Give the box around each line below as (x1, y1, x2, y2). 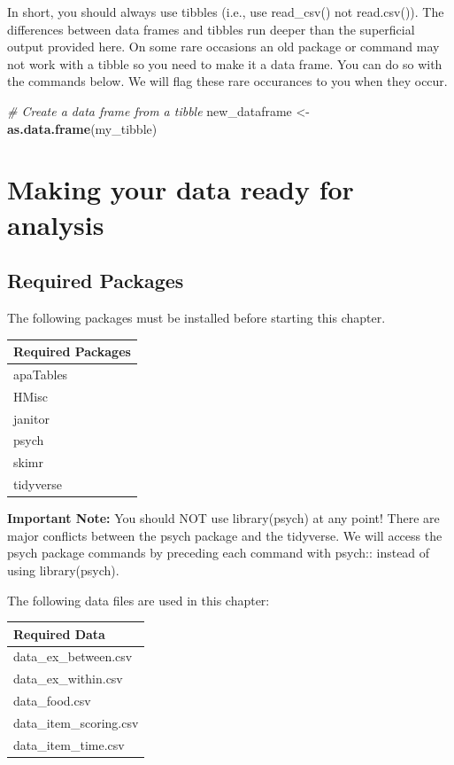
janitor (13, 409, 50, 427)
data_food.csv (13, 691, 91, 710)
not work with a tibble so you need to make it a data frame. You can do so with (7, 54, 442, 73)
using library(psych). (7, 560, 119, 579)
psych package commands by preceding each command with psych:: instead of (7, 543, 430, 562)
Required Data (13, 624, 105, 643)
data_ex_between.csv (13, 647, 133, 666)
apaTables (13, 364, 68, 383)
